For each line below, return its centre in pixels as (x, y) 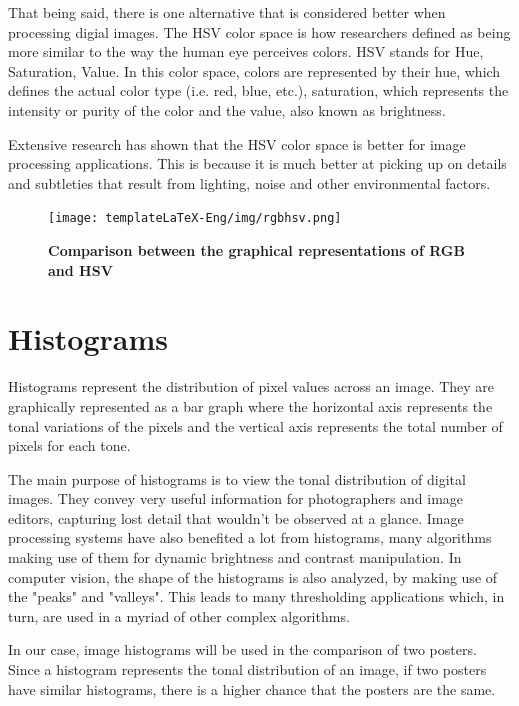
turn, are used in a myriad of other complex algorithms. (179, 615)
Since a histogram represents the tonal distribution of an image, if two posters (247, 669)
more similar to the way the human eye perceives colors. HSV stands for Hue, (246, 51)
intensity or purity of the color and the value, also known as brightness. (227, 109)
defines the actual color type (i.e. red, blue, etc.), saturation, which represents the (258, 90)
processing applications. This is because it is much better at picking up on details (257, 163)
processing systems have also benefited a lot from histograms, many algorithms (250, 537)
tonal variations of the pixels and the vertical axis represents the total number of (255, 425)
